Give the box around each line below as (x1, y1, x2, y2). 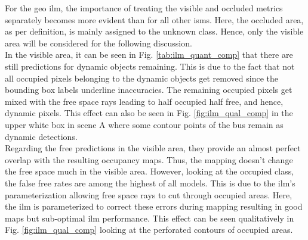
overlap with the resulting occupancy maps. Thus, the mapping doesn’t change (5, 153, 293, 166)
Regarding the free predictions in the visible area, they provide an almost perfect (5, 142, 301, 154)
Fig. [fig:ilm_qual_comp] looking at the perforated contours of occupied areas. (5, 223, 293, 236)
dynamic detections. (5, 130, 78, 142)
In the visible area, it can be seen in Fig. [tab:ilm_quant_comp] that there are (5, 48, 293, 61)
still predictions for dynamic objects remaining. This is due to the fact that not (5, 60, 295, 72)
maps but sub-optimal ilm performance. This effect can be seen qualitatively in (5, 211, 294, 224)
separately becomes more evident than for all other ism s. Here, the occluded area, (5, 13, 304, 26)
